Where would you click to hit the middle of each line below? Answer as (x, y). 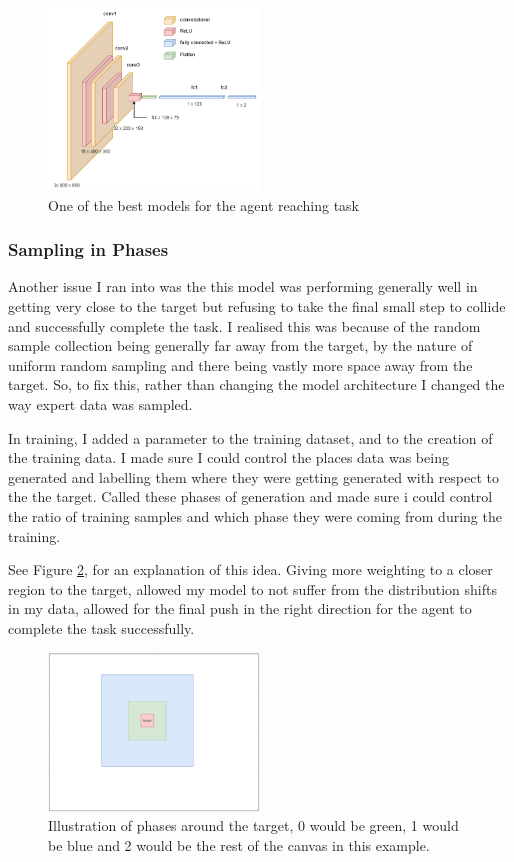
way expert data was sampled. (100, 403)
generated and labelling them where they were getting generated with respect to (254, 476)
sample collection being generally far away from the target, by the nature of (240, 345)
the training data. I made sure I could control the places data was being (228, 457)
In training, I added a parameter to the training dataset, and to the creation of (250, 437)
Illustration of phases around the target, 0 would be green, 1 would (253, 825)
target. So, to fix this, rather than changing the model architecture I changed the (256, 384)
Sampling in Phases (88, 249)
